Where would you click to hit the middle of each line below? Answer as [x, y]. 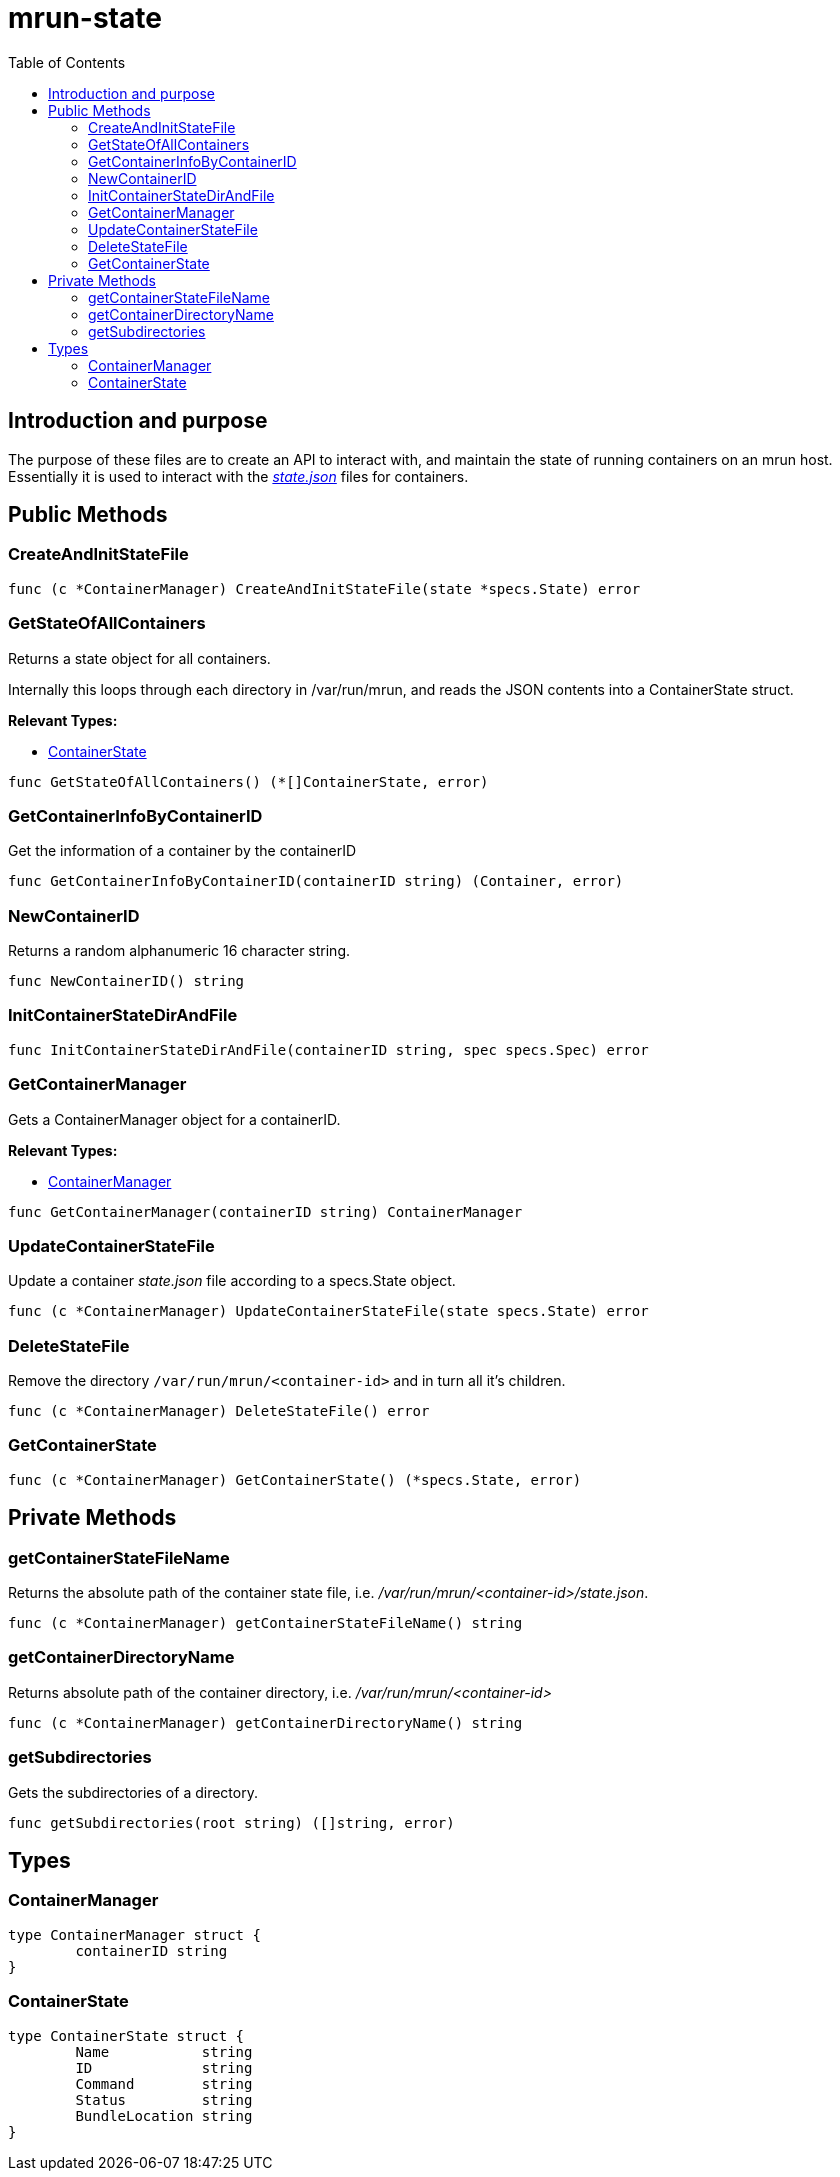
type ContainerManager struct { [134, 1934]
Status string [164, 2099]
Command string [164, 2083]
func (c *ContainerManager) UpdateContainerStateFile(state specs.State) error [328, 1311]
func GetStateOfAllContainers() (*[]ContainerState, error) [248, 781]
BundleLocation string [164, 2115]
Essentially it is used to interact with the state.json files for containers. [238, 476]
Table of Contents [67, 62]
